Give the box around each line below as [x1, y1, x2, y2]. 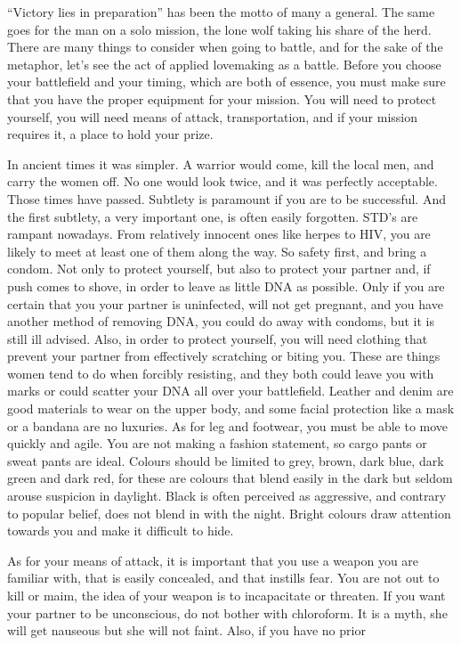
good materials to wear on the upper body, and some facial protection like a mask [7, 399, 455, 418]
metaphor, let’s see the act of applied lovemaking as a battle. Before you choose [7, 54, 441, 73]
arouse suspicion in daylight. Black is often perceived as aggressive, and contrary [7, 486, 447, 505]
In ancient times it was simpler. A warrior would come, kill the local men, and [7, 154, 434, 173]
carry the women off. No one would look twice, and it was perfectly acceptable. [7, 172, 438, 191]
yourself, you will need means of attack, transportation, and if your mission [7, 107, 418, 126]
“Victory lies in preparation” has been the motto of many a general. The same [7, 3, 435, 20]
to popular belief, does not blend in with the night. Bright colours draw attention [7, 503, 451, 522]
